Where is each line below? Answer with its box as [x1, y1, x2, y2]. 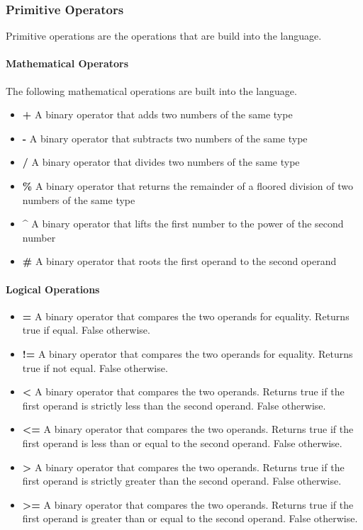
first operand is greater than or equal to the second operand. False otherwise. [22, 511, 358, 526]
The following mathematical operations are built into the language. [6, 83, 297, 98]
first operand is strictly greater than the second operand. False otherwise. [22, 473, 342, 488]
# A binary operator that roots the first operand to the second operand [22, 254, 337, 269]
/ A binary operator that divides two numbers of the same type [22, 154, 300, 169]
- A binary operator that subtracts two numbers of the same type [22, 130, 308, 145]
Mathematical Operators [6, 56, 129, 71]
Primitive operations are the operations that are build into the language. [6, 28, 322, 43]
